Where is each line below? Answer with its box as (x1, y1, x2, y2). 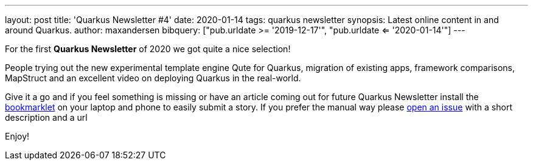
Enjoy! (5, 131, 30, 141)
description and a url (5, 112, 88, 123)
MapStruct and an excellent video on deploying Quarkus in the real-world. (5, 73, 301, 83)
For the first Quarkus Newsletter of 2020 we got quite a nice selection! (5, 44, 291, 54)
